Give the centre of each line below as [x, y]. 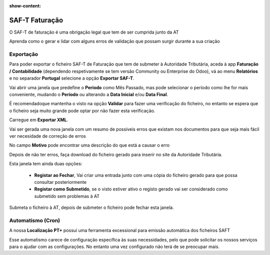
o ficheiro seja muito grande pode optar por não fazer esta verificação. [82, 111]
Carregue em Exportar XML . [39, 120]
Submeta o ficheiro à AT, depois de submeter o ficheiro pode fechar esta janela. [92, 207]
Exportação [24, 54]
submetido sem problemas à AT [67, 196]
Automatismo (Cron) [35, 220]
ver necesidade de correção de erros [47, 136]
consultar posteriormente [60, 182]
